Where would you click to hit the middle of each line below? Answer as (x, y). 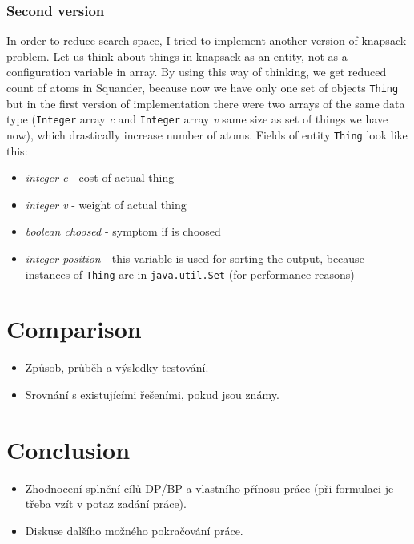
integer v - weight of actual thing (106, 204)
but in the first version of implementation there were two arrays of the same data (206, 103)
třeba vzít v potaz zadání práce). (106, 504)
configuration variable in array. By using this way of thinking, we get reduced (197, 72)
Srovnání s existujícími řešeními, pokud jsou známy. (152, 394)
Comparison (74, 329)
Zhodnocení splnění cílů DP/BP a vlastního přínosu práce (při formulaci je (209, 488)
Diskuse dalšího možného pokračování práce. (134, 530)
